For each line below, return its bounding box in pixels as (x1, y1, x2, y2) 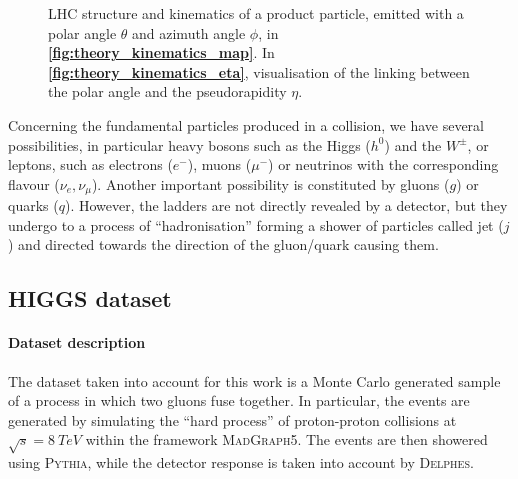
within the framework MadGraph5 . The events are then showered (85, 429, 488, 450)
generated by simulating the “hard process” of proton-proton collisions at (8, 409, 457, 430)
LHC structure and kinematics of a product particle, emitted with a (48, 3, 464, 23)
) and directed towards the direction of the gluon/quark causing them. (8, 234, 439, 255)
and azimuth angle (132, 22, 246, 43)
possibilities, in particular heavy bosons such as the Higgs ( (8, 134, 371, 155)
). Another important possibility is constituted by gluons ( (91, 173, 450, 194)
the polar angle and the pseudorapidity (48, 81, 287, 102)
